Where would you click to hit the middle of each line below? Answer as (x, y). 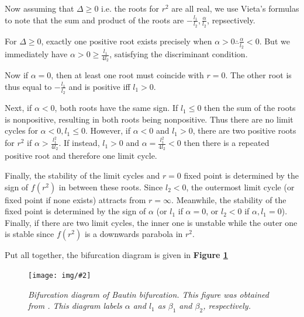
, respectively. (227, 306)
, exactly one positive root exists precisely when (127, 41)
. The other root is (258, 75)
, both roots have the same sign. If (116, 108)
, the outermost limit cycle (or (240, 187)
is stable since (30, 234)
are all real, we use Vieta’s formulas (235, 8)
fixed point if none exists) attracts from (75, 199)
